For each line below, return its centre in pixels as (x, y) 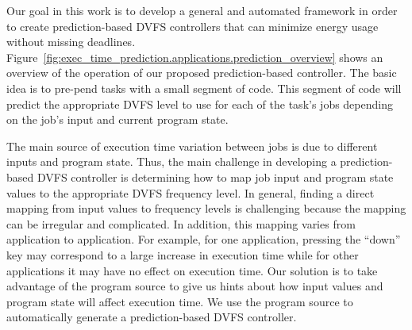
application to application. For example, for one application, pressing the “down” (204, 239)
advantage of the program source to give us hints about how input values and (195, 286)
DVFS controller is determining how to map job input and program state (215, 177)
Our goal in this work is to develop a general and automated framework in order (202, 10)
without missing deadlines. (71, 42)
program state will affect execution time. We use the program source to (180, 301)
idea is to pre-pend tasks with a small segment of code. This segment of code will (204, 88)
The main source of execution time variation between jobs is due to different (192, 146)
